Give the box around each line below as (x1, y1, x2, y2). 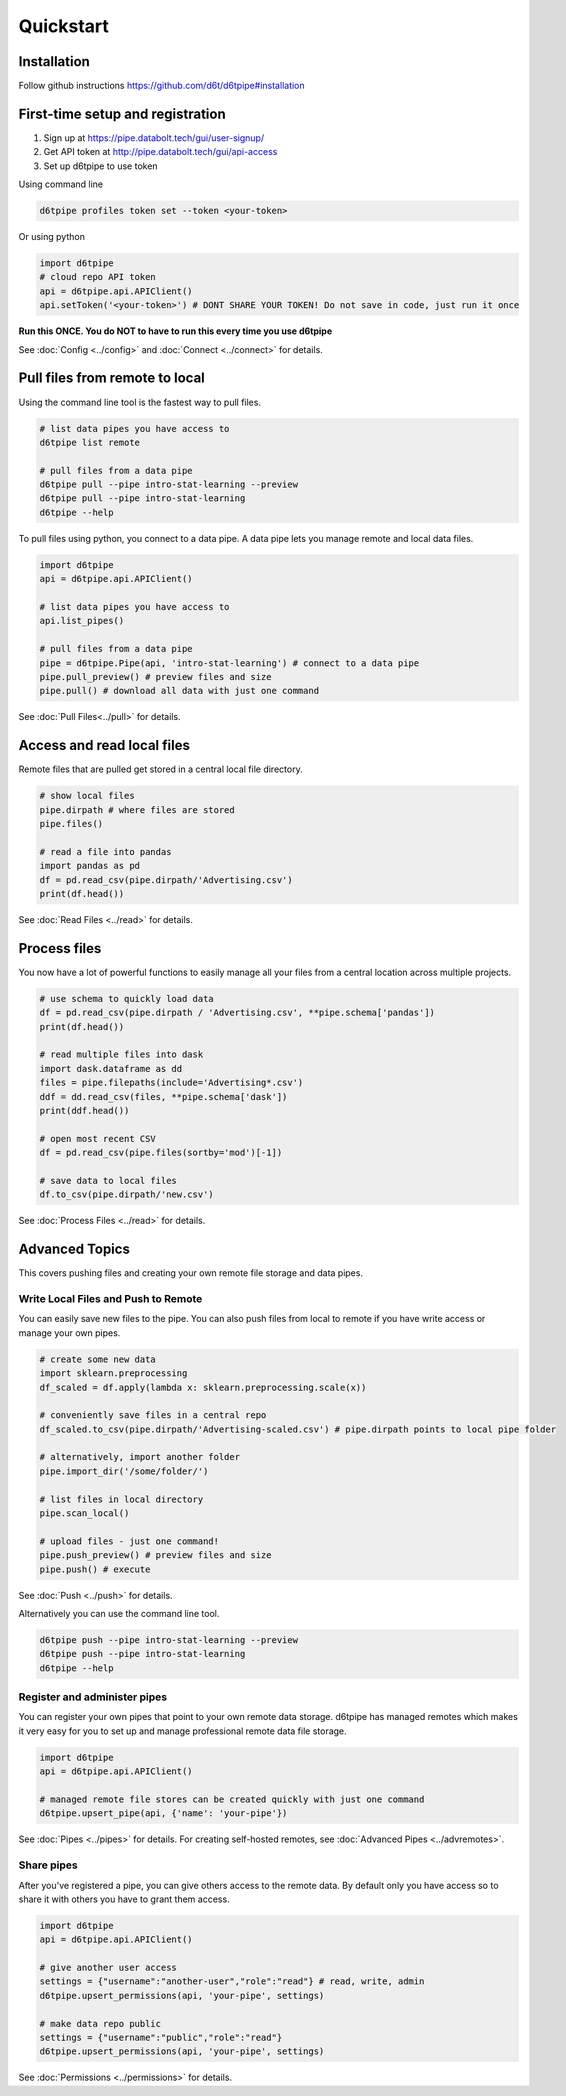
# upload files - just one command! (39, 1535, 220, 1547)
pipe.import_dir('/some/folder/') (39, 1465, 209, 1477)
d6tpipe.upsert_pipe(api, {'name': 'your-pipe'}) (39, 1808, 288, 1819)
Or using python (18, 231, 85, 243)
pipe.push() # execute (39, 1563, 151, 1575)
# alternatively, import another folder (39, 1451, 240, 1463)
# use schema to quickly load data (39, 993, 214, 1004)
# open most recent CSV (39, 1133, 157, 1144)
